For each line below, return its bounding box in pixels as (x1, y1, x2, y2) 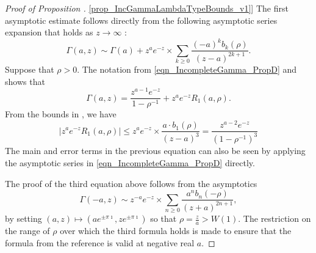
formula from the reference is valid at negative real (5, 236, 195, 249)
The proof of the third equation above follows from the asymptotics (5, 177, 257, 189)
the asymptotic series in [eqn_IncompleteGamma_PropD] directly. (5, 156, 255, 169)
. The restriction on (238, 212, 311, 225)
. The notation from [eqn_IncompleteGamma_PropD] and (77, 63, 297, 76)
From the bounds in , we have (5, 108, 117, 120)
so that (150, 212, 177, 225)
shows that (5, 75, 45, 87)
